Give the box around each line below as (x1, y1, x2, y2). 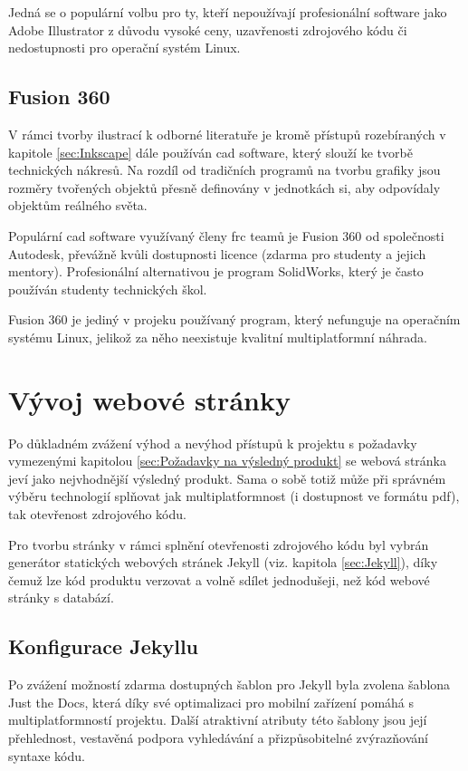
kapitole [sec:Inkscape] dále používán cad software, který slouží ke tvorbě (8, 142, 413, 161)
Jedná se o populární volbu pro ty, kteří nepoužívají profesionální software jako (8, 3, 447, 21)
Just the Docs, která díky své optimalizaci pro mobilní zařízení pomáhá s (8, 692, 415, 711)
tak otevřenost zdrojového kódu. (8, 505, 186, 524)
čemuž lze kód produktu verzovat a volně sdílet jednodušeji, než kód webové (8, 570, 430, 589)
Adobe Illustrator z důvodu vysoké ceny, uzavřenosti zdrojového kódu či (8, 20, 407, 39)
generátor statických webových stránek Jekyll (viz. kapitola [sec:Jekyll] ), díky (8, 553, 438, 572)
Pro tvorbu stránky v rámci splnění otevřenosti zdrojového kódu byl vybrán (8, 535, 429, 554)
